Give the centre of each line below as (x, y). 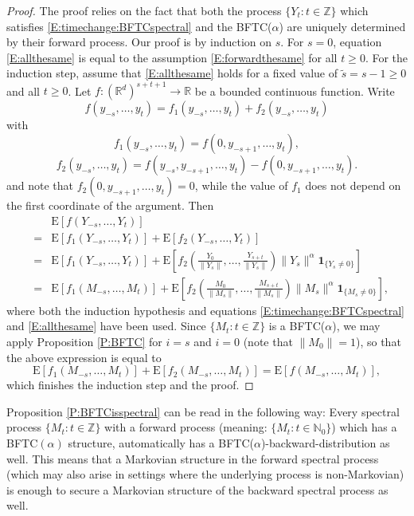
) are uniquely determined (342, 26)
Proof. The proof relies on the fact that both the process (144, 10)
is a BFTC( (297, 326)
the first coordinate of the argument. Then (110, 205)
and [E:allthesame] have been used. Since (106, 326)
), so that (378, 341)
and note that (40, 185)
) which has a (364, 427)
